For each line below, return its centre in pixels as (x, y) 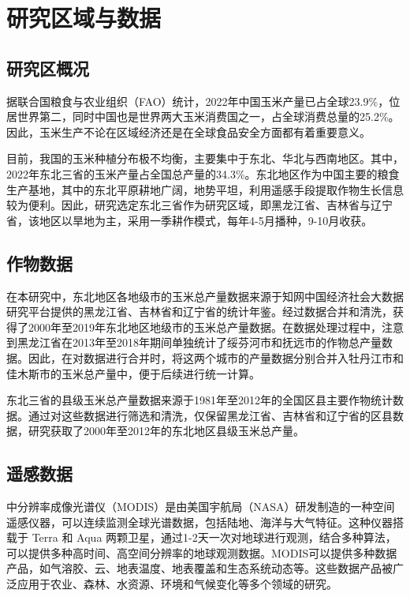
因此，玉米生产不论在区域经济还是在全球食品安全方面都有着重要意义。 (188, 131)
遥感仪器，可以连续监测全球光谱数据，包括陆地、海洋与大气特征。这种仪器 (199, 522)
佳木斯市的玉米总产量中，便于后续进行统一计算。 (133, 373)
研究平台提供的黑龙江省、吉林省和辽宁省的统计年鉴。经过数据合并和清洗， (199, 312)
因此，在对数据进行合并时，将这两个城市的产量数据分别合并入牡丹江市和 (216, 357)
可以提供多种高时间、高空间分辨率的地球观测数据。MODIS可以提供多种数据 (202, 552)
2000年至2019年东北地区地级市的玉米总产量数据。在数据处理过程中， (205, 327)
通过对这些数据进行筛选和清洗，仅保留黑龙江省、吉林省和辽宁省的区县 (210, 415)
